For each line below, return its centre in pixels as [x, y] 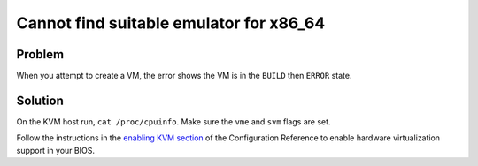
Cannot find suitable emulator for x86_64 [171, 23]
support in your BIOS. [55, 150]
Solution [40, 100]
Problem [40, 54]
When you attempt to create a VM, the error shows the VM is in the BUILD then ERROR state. [184, 76]
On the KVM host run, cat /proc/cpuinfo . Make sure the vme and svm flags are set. [173, 121]
